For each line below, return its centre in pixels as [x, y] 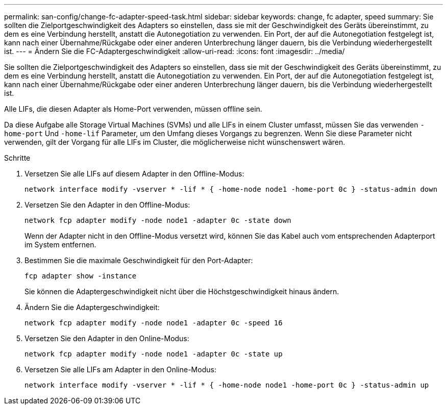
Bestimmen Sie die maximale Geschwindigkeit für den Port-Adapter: [139, 260]
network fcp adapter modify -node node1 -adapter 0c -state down [158, 220]
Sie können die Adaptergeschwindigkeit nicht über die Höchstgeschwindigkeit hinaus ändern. [182, 291]
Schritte [17, 158]
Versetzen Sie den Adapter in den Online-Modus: [107, 338]
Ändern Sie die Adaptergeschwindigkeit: [92, 307]
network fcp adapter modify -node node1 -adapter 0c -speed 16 [154, 323]
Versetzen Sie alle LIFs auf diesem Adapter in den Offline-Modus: [134, 174]
